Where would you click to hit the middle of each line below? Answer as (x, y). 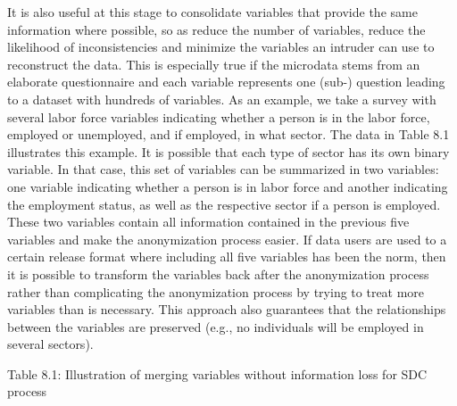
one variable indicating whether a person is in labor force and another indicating (228, 186)
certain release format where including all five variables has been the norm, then (227, 257)
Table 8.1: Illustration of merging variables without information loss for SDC (217, 373)
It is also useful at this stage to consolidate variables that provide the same (212, 12)
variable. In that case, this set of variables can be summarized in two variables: (223, 169)
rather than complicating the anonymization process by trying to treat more (216, 291)
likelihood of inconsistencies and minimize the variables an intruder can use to (221, 47)
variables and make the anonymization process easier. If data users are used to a (227, 239)
